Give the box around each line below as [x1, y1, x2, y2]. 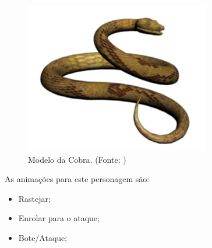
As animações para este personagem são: [5, 173, 150, 185]
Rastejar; [18, 192, 51, 204]
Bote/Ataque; [18, 231, 68, 243]
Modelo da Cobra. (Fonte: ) [28, 153, 126, 165]
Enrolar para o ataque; [18, 212, 100, 224]
